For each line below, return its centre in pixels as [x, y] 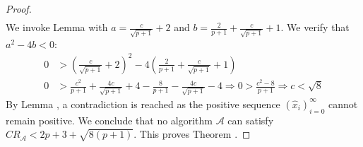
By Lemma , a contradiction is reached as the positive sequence [143, 104]
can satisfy [251, 120]
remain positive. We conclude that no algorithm [109, 120]
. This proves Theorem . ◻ [192, 134]
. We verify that [315, 27]
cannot [343, 104]
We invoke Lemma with [57, 27]
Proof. [19, 8]
